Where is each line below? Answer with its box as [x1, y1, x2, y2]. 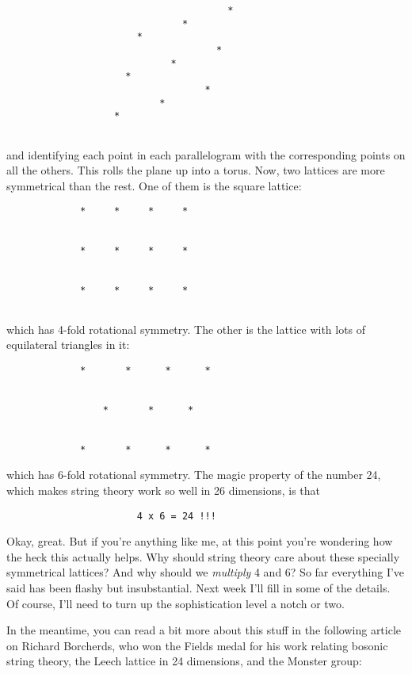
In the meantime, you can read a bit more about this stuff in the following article [6, 622, 402, 638]
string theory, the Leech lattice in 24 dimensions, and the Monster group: [6, 653, 362, 669]
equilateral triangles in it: [6, 336, 130, 353]
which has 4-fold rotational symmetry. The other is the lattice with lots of [6, 320, 366, 337]
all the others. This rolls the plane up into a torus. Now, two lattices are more [6, 162, 385, 178]
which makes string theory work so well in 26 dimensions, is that [6, 481, 321, 498]
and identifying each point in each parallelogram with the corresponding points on [6, 146, 406, 163]
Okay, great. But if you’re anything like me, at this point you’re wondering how [6, 533, 393, 550]
